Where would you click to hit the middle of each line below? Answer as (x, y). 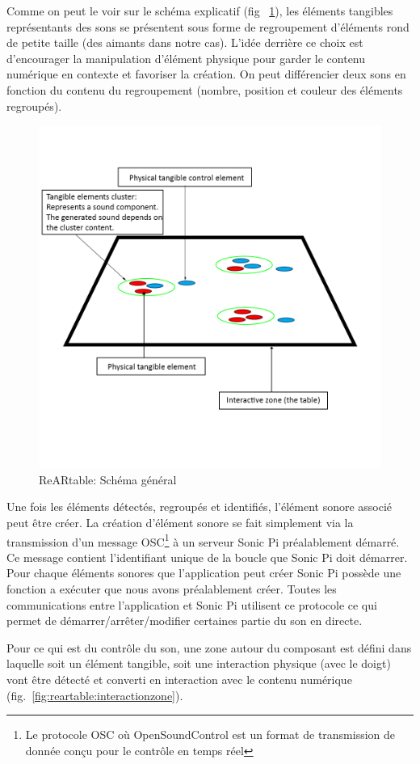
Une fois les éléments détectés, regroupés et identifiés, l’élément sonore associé (199, 507)
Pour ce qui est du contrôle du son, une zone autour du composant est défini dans (209, 647)
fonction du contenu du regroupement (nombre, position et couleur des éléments (205, 89)
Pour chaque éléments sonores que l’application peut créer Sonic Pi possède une (204, 573)
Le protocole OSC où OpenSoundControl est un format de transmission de (210, 734)
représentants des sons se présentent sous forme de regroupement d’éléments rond (208, 26)
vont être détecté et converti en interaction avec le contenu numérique (179, 679)
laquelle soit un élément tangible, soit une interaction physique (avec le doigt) (199, 663)
